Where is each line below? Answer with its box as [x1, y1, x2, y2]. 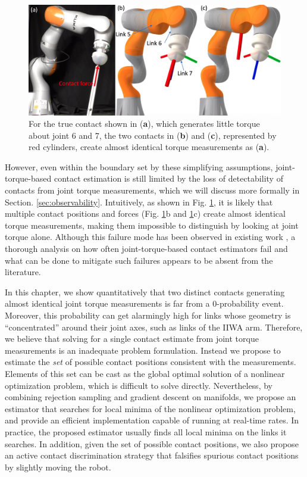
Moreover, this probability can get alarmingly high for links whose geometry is [5, 309, 291, 321]
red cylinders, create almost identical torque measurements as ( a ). [29, 141, 270, 153]
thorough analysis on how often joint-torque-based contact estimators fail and [5, 242, 288, 255]
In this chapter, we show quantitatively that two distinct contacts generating [5, 285, 285, 298]
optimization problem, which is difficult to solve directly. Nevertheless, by [5, 379, 272, 391]
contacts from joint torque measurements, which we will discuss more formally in [5, 184, 300, 197]
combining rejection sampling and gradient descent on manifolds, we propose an [5, 391, 296, 403]
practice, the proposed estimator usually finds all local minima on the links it [5, 425, 287, 438]
